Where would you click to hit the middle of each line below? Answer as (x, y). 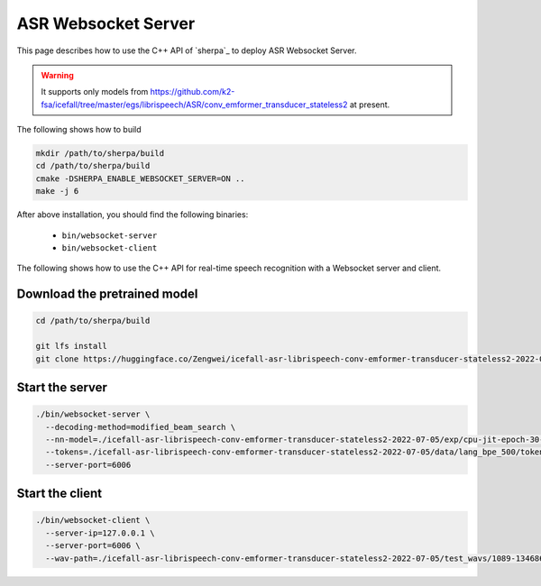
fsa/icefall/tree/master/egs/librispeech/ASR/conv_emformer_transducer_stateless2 (194, 105)
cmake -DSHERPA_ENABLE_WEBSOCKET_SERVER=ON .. (140, 179)
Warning (57, 75)
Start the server (62, 387)
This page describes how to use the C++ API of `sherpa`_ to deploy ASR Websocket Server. (187, 50)
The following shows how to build (79, 130)
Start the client (60, 494)
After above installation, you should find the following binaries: (133, 215)
